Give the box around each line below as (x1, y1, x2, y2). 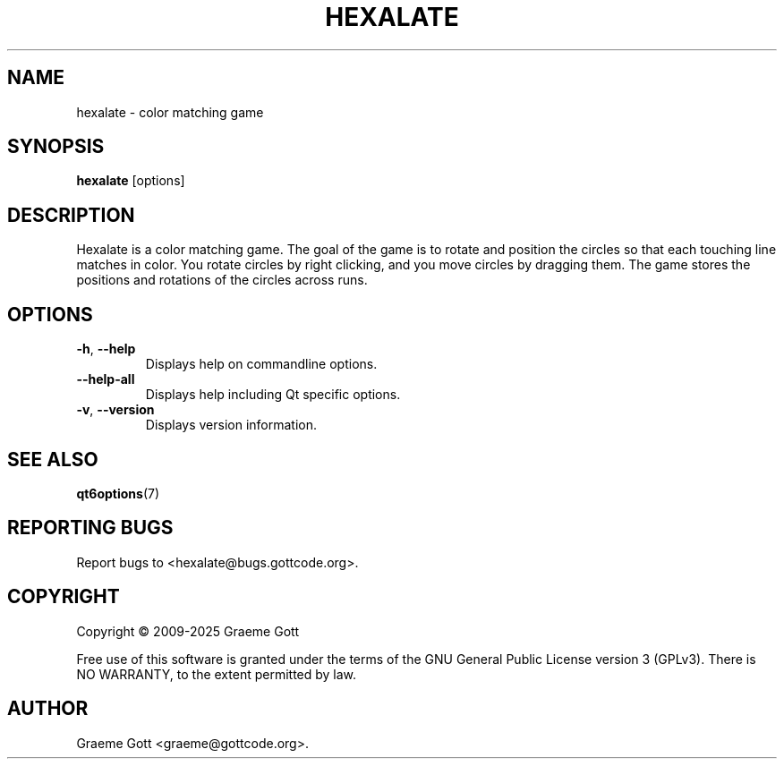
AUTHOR (7, 697, 89, 720)
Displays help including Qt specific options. (145, 387, 401, 403)
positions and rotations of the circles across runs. (76, 272, 368, 288)
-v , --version (76, 402, 155, 418)
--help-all (76, 371, 135, 387)
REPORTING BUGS (7, 516, 174, 540)
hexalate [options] (76, 173, 185, 189)
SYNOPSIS (7, 135, 105, 158)
